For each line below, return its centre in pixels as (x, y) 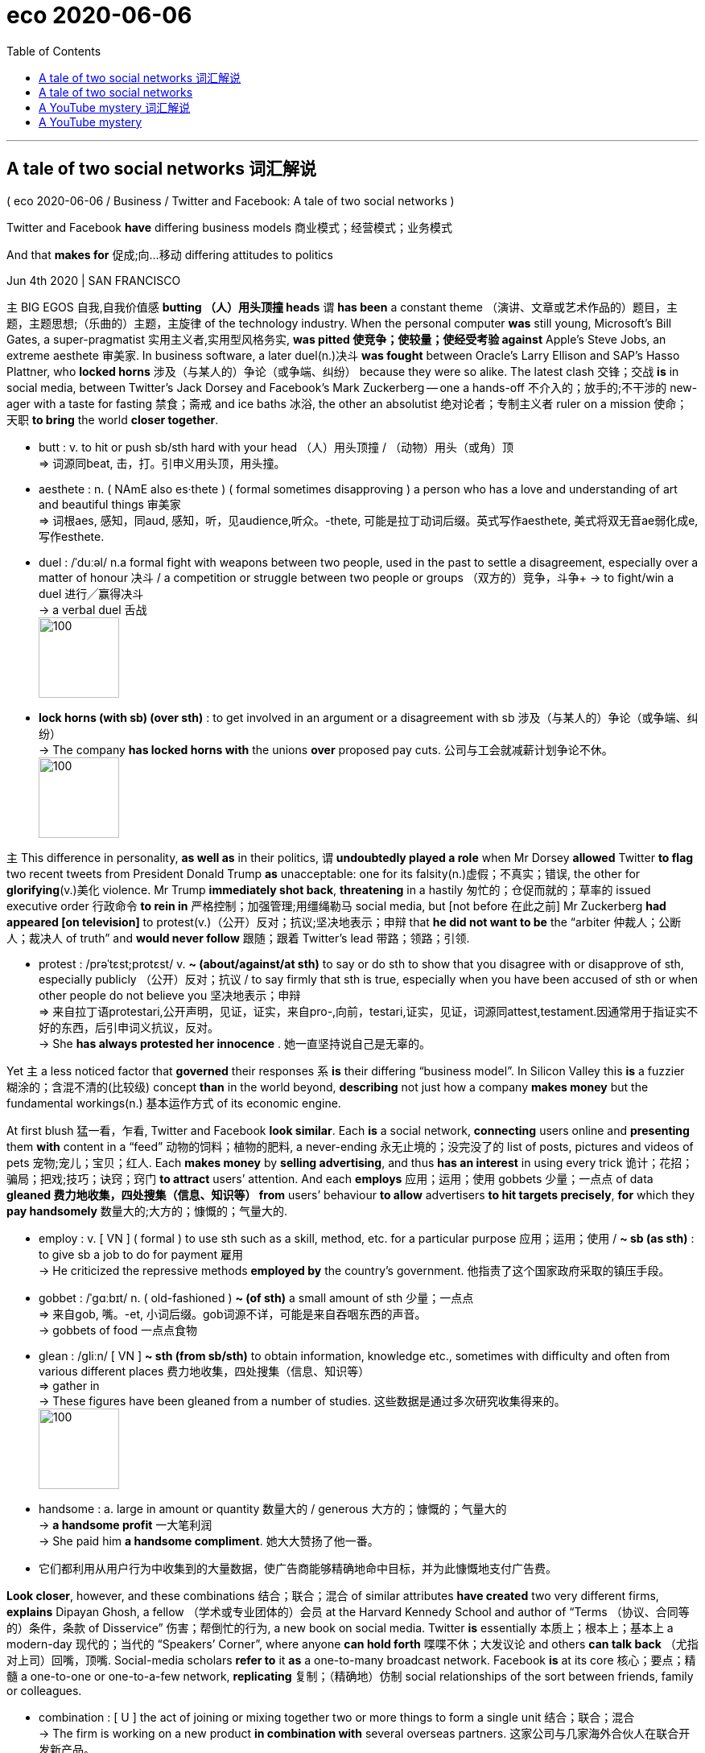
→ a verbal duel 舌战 (93, 609)
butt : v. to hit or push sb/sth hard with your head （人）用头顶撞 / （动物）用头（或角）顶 (276, 447)
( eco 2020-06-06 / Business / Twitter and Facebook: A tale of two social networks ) (231, 200)
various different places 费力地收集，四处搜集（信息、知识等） (204, 1371)
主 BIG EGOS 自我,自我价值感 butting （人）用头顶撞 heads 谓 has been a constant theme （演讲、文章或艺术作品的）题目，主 (342, 307)
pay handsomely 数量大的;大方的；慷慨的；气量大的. (147, 1211)
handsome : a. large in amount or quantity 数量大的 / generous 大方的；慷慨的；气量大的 (273, 1508)
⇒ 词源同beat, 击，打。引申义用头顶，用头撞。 (162, 463)
